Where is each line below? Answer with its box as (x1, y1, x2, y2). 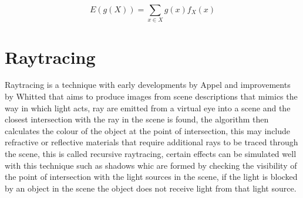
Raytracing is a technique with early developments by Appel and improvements (5, 78, 291, 91)
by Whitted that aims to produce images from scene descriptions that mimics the (5, 90, 298, 103)
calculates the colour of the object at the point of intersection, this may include (5, 124, 291, 136)
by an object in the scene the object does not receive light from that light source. (5, 182, 297, 194)
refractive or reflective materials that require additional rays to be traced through (5, 136, 298, 148)
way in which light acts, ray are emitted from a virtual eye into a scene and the (5, 101, 291, 114)
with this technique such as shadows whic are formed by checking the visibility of (5, 159, 297, 171)
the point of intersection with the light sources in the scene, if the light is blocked (5, 170, 298, 183)
